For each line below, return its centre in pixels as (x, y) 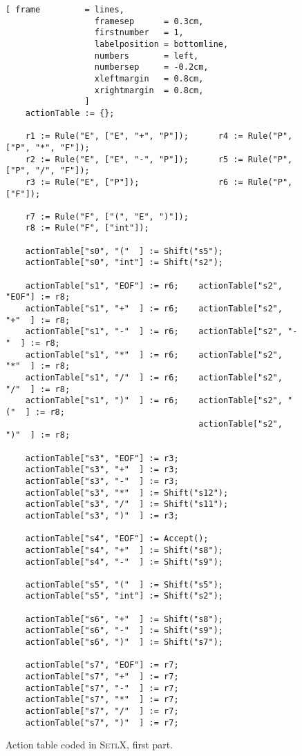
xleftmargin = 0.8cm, (149, 78)
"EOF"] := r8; (38, 297)
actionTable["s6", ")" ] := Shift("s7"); (124, 642)
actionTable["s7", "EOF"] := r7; (102, 665)
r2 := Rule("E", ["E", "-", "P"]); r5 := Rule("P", (159, 159)
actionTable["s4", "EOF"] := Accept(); (117, 539)
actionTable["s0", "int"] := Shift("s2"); (124, 263)
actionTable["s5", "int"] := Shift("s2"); (124, 596)
